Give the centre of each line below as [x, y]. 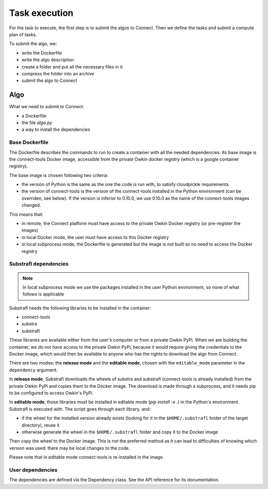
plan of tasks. [23, 34]
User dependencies [33, 470]
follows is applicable [43, 294]
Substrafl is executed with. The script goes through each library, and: [80, 409]
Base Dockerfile [29, 142]
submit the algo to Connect [49, 81]
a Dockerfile [34, 116]
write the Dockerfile [42, 53]
